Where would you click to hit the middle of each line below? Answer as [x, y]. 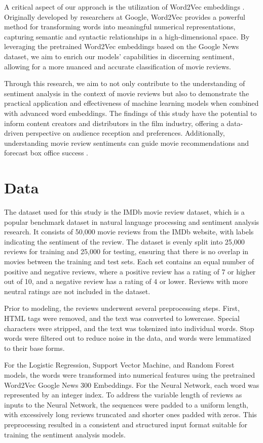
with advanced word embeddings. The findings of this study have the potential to [130, 113]
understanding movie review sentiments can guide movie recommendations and [127, 143]
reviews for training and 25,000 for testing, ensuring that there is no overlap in [126, 251]
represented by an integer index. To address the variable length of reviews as [123, 395]
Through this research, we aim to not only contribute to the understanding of [125, 83]
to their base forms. [34, 348]
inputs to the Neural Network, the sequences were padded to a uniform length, [126, 404]
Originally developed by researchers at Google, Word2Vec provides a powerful [125, 16]
